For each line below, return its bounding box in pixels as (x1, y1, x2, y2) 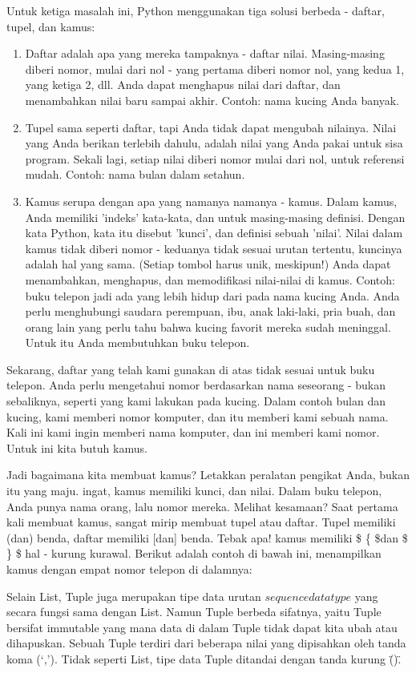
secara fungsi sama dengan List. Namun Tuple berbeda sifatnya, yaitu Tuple (6, 603, 382, 620)
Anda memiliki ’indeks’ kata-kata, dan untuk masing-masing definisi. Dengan (25, 208, 406, 225)
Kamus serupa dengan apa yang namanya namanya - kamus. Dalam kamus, (25, 192, 398, 209)
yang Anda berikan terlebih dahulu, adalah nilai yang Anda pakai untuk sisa (25, 135, 403, 151)
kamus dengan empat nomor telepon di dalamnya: (6, 561, 252, 577)
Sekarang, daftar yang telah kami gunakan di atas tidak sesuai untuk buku (6, 361, 375, 377)
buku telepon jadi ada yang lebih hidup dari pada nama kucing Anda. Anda (25, 287, 400, 304)
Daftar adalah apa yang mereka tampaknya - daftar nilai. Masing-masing (25, 45, 385, 62)
